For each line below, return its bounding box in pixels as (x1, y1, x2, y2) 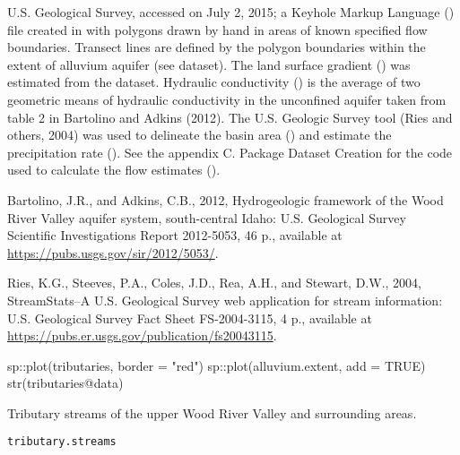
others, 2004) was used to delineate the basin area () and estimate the (7, 125, 392, 144)
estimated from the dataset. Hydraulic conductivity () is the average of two (7, 73, 421, 91)
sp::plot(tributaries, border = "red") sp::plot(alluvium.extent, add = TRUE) (7, 356, 426, 374)
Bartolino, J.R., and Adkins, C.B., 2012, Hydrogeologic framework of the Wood (7, 190, 444, 209)
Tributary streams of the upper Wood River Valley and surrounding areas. (7, 403, 417, 422)
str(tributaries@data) (7, 373, 124, 392)
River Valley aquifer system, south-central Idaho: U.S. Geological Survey (7, 208, 406, 227)
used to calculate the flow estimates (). (7, 160, 221, 179)
